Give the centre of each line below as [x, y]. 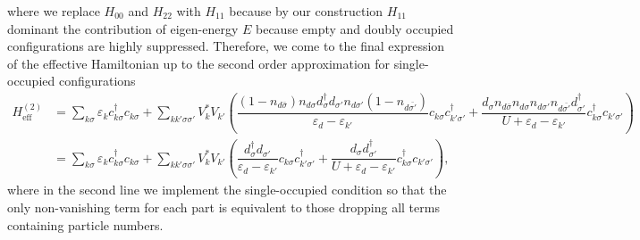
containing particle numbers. [85, 224]
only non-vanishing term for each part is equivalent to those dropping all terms [223, 207]
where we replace [54, 11]
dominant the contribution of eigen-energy [123, 28]
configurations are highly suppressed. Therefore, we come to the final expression [226, 46]
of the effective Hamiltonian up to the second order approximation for [199, 63]
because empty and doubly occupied [355, 28]
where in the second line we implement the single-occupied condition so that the [227, 190]
